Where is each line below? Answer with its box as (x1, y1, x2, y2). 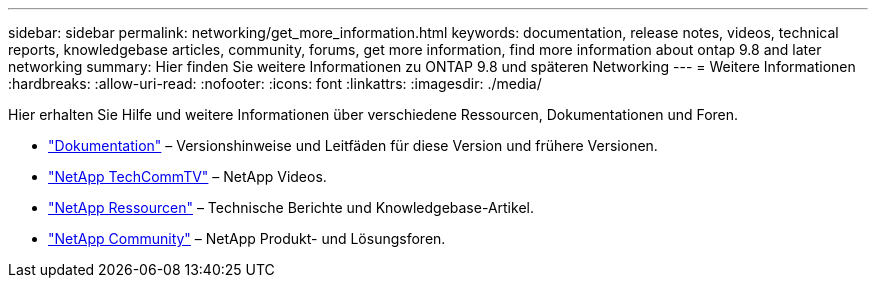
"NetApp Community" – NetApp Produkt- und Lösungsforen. (48, 230, 446, 247)
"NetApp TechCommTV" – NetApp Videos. (48, 168, 327, 185)
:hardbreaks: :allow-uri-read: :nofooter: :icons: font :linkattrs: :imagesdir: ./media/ (8, 75, 542, 92)
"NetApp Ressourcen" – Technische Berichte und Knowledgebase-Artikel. (48, 199, 534, 216)
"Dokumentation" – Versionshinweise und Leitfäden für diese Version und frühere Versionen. (48, 137, 658, 154)
